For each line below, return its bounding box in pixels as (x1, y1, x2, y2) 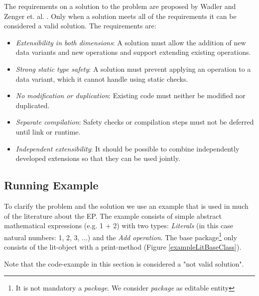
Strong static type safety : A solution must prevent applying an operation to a (15, 63, 251, 74)
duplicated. (15, 100, 50, 110)
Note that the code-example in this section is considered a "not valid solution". (4, 258, 244, 269)
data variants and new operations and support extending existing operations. (15, 47, 251, 57)
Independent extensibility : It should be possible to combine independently (15, 143, 240, 153)
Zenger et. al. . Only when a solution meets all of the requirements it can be (4, 10, 237, 21)
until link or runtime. (15, 126, 81, 137)
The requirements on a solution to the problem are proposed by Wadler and (4, 1, 236, 11)
